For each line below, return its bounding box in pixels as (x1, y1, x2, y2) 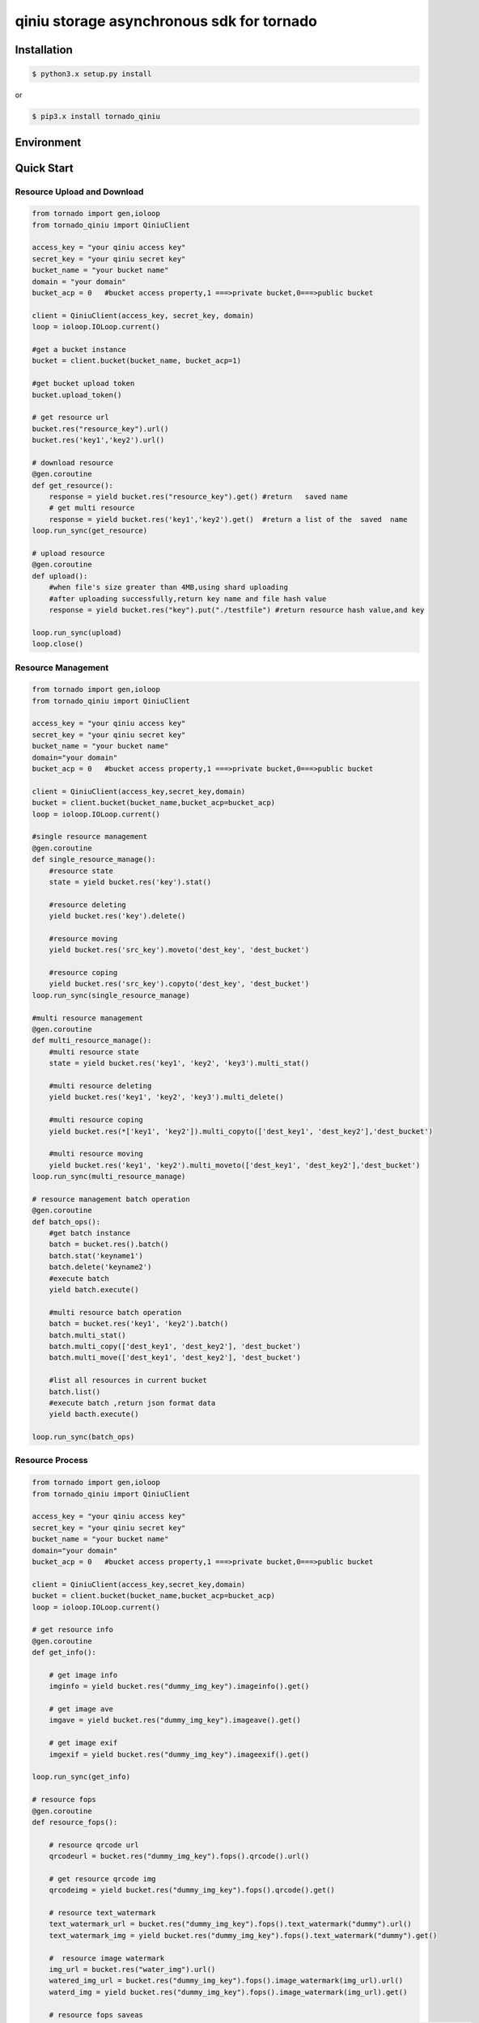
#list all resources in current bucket (49, 1376, 208, 1385)
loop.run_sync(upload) (32, 628, 122, 637)
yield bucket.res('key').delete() (49, 911, 186, 921)
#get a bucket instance (32, 345, 127, 354)
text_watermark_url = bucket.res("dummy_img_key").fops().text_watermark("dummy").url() (49, 1919, 412, 1929)
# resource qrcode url (49, 1840, 139, 1849)
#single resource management (32, 832, 148, 842)
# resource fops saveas (49, 2010, 143, 2019)
